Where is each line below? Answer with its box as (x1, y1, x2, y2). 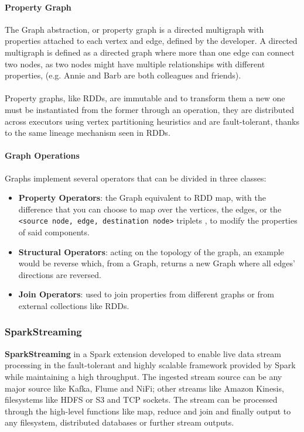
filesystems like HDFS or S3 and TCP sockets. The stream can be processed (5, 393, 278, 406)
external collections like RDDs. (18, 299, 129, 311)
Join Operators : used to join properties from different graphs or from (18, 288, 274, 300)
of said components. (18, 225, 90, 238)
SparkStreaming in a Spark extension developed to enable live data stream (5, 347, 281, 359)
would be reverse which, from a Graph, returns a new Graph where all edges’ (18, 257, 295, 269)
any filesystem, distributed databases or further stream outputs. (5, 416, 234, 428)
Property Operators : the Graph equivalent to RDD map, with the (18, 191, 266, 204)
